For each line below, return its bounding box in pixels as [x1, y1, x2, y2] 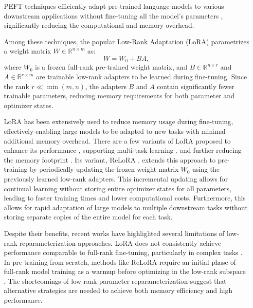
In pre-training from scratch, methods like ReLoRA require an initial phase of [4, 256, 236, 267]
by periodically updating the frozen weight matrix [29, 164, 179, 174]
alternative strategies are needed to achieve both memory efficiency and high [4, 285, 233, 295]
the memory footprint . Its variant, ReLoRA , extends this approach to [4, 154, 216, 164]
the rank [4, 81, 29, 91]
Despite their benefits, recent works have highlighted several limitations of [4, 228, 225, 238]
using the [192, 164, 220, 174]
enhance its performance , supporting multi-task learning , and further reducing [4, 145, 242, 155]
